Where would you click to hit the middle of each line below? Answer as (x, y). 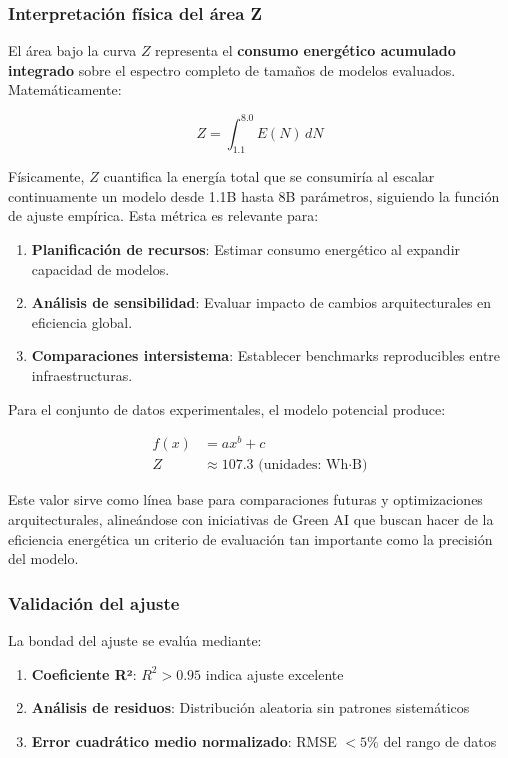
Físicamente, (46, 176)
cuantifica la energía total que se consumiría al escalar (269, 176)
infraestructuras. (82, 375)
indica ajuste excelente (274, 673)
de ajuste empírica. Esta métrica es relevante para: (163, 215)
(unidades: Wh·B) (313, 465)
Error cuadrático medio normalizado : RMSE (184, 740)
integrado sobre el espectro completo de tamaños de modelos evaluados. (232, 69)
